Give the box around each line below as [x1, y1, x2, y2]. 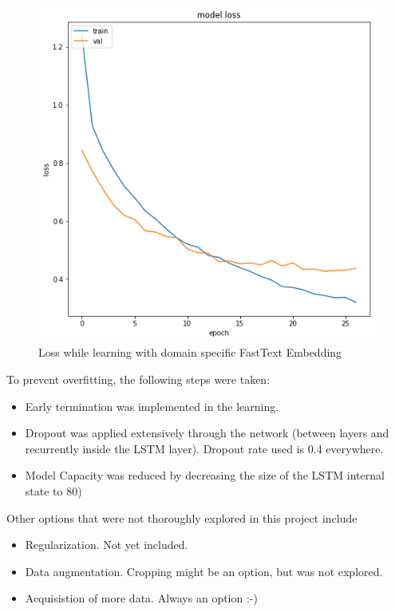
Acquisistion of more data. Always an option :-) [25, 590, 258, 606]
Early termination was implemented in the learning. [25, 397, 279, 414]
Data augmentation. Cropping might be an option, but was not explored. [25, 563, 383, 579]
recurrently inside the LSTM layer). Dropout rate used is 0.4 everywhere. [25, 440, 384, 456]
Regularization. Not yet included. [25, 536, 188, 553]
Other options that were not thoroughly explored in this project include [6, 509, 357, 526]
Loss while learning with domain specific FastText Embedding [38, 344, 342, 361]
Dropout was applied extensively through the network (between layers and [25, 424, 389, 441]
